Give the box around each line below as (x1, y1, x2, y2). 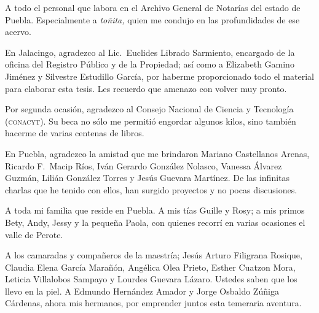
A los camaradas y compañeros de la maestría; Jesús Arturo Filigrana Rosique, (5, 249, 302, 261)
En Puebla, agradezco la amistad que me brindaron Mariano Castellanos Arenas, (5, 147, 310, 160)
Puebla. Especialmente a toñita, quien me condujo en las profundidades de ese (5, 13, 300, 26)
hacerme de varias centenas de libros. (5, 126, 144, 139)
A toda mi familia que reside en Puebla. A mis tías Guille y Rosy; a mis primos (5, 204, 305, 217)
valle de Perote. (5, 228, 63, 241)
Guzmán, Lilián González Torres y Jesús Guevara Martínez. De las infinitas (5, 171, 290, 184)
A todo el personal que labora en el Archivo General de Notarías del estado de (5, 1, 301, 14)
